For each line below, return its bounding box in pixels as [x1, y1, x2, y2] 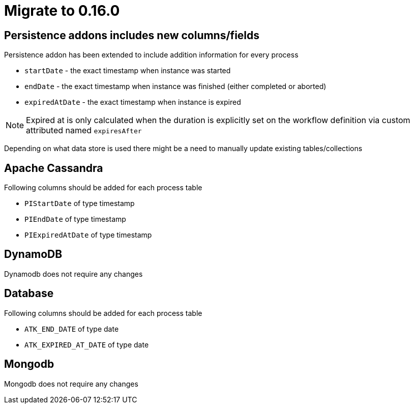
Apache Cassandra [4, 161, 103, 174]
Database [4, 287, 54, 300]
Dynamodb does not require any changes [4, 269, 143, 278]
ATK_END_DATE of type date [24, 324, 119, 333]
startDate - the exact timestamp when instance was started [24, 66, 231, 75]
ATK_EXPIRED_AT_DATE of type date [24, 340, 149, 349]
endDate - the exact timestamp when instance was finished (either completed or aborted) [24, 82, 327, 91]
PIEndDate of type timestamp [24, 215, 126, 224]
